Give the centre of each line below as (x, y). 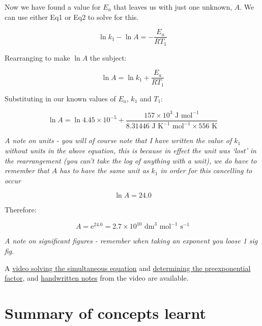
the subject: (108, 57)
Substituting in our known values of (60, 98)
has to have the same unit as (104, 170)
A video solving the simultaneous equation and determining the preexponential (128, 268)
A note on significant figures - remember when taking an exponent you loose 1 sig (131, 241)
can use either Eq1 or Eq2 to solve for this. (72, 17)
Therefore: (21, 210)
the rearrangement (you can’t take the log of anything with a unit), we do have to (131, 160)
